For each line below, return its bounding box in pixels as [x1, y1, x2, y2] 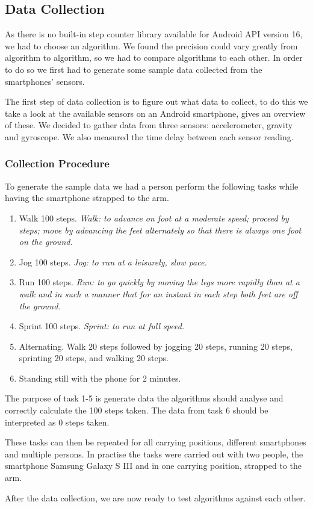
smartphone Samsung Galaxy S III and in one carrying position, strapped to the [5, 459, 302, 472]
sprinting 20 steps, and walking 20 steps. [19, 352, 169, 364]
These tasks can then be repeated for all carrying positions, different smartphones [5, 436, 306, 448]
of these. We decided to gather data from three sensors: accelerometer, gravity [5, 119, 293, 131]
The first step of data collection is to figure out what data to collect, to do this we [5, 95, 308, 108]
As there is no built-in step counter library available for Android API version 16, [5, 28, 303, 40]
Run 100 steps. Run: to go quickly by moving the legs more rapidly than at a [19, 276, 300, 288]
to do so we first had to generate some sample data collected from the [5, 63, 262, 75]
